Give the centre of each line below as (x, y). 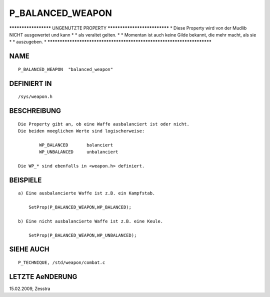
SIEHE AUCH (29, 249)
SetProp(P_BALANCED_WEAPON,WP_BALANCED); (80, 207)
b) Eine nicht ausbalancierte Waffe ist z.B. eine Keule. (91, 221)
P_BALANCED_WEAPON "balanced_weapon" (66, 69)
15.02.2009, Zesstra (30, 288)
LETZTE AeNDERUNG (43, 277)
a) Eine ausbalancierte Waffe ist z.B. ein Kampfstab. (87, 193)
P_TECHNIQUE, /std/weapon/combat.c (62, 263)
